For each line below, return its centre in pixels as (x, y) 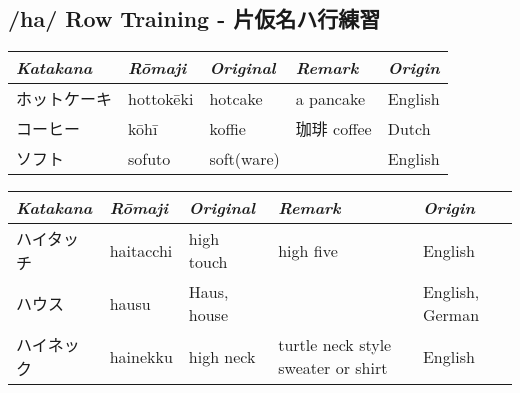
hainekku (141, 356)
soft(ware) (244, 158)
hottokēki (161, 98)
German (451, 315)
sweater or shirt (333, 368)
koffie (227, 128)
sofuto (149, 158)
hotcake (236, 98)
